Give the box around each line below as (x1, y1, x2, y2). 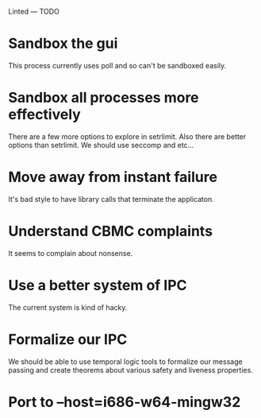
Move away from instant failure (8, 168, 218, 186)
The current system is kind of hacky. (8, 302, 128, 312)
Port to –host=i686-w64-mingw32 (8, 393, 241, 411)
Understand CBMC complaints (8, 223, 213, 240)
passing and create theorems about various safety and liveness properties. (8, 365, 254, 374)
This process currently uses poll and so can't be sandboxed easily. (8, 60, 227, 70)
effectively (8, 106, 81, 124)
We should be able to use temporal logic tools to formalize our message (8, 357, 244, 366)
